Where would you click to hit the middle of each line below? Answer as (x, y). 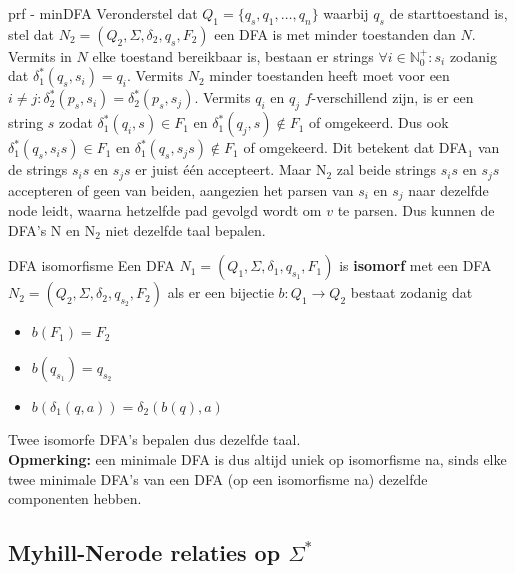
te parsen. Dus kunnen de (416, 210)
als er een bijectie (220, 292)
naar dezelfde (448, 189)
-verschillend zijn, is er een (392, 97)
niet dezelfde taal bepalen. (185, 229)
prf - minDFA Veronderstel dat (103, 13)
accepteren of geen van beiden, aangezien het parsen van (181, 189)
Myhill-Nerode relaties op (144, 552)
